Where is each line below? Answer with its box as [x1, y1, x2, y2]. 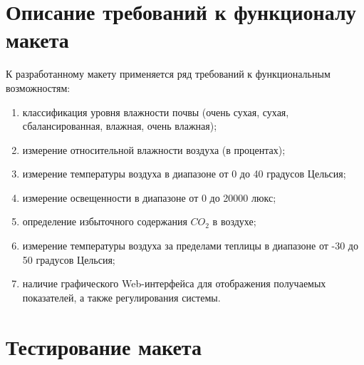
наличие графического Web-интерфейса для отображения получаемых [22, 276, 326, 291]
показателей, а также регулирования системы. [22, 289, 221, 304]
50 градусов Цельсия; [22, 252, 115, 267]
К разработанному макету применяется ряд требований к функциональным [6, 66, 331, 81]
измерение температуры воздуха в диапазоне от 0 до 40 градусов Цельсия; [22, 166, 346, 181]
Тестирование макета [6, 331, 202, 361]
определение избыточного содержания [22, 214, 187, 229]
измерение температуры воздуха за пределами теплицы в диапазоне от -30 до [22, 238, 358, 253]
